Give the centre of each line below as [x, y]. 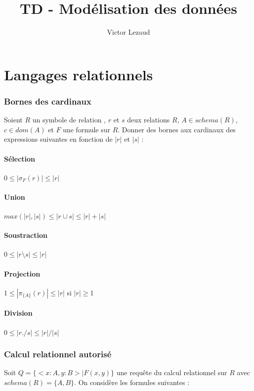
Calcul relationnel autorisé [58, 354]
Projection [22, 273]
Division [18, 313]
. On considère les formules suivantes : [132, 382]
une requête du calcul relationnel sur [172, 372]
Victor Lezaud [128, 32]
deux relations [148, 120]
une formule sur [87, 129]
